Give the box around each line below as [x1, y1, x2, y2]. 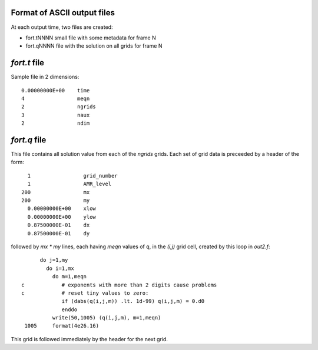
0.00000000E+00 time [21, 87, 90, 94]
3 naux [21, 112, 90, 118]
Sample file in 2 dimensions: [11, 74, 79, 81]
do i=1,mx [46, 265, 75, 272]
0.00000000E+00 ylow [27, 214, 97, 220]
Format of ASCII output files [11, 8, 115, 18]
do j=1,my [39, 256, 68, 264]
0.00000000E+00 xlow [27, 205, 97, 212]
